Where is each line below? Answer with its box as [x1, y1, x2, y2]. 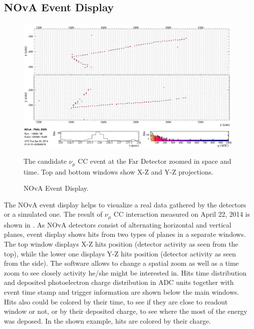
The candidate [24, 156, 67, 166]
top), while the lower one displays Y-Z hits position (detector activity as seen [4, 248, 236, 258]
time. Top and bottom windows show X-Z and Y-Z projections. [24, 166, 213, 177]
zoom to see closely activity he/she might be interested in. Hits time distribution [4, 267, 247, 278]
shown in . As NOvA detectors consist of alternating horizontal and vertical [4, 219, 231, 229]
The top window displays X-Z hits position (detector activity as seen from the [4, 239, 238, 249]
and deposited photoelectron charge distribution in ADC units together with [4, 277, 234, 287]
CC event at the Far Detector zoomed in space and [77, 156, 231, 166]
